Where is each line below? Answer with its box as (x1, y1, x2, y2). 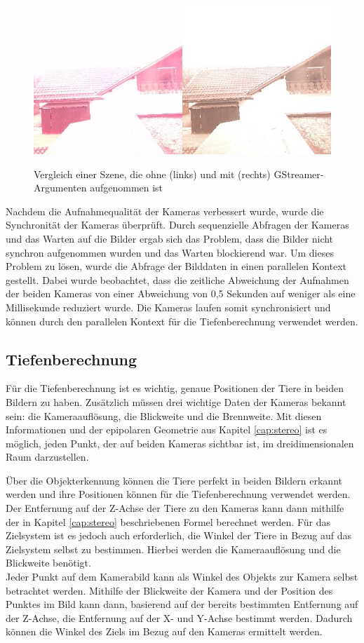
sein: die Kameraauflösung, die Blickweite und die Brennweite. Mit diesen (6, 408, 322, 423)
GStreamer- (274, 166, 324, 181)
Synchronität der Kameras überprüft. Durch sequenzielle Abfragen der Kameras (6, 217, 349, 232)
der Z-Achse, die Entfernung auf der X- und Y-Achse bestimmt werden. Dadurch (6, 610, 353, 625)
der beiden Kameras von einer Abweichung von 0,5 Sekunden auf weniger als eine (6, 286, 356, 301)
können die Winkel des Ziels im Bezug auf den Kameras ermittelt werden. (6, 624, 323, 639)
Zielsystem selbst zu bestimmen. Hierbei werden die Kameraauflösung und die (6, 541, 341, 556)
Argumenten (34, 180, 87, 195)
